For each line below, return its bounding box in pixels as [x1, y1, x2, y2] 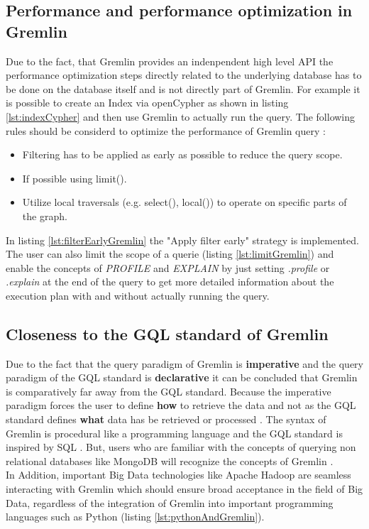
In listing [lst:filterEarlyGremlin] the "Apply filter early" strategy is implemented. [6, 232, 359, 247]
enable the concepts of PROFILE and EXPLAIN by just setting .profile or [6, 260, 330, 275]
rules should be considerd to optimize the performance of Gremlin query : [6, 123, 326, 138]
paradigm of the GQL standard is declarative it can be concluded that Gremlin [6, 370, 358, 385]
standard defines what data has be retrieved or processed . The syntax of [6, 412, 326, 427]
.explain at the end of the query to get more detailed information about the [6, 274, 334, 289]
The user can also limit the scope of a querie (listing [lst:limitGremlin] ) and [6, 246, 334, 261]
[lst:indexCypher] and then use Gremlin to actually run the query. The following [6, 109, 356, 124]
